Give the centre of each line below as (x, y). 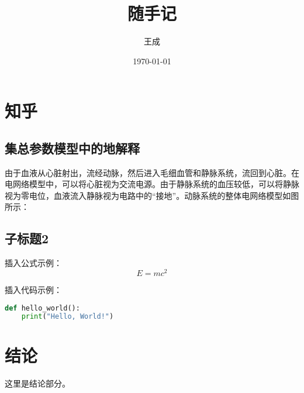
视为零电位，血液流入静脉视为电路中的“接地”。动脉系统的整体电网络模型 (144, 195)
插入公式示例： (33, 263)
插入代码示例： (33, 289)
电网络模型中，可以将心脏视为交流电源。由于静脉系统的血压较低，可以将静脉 (152, 184)
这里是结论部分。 (37, 383)
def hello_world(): (42, 308)
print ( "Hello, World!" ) (68, 317)
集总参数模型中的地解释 (72, 148)
